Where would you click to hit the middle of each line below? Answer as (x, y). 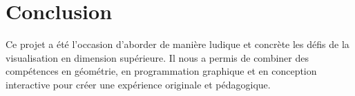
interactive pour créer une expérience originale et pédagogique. (138, 84)
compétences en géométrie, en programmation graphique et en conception (161, 71)
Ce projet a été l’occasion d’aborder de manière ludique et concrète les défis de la (177, 44)
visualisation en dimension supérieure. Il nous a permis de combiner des (157, 57)
